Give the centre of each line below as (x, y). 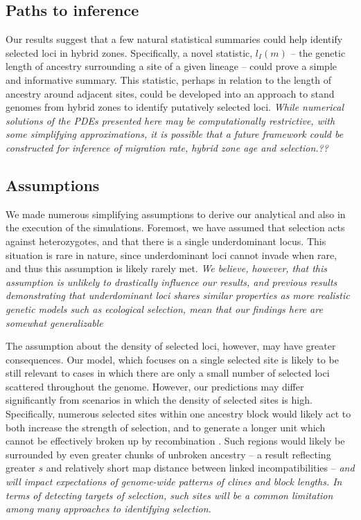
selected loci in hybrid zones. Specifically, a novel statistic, (129, 52)
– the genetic (318, 52)
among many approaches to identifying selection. (108, 509)
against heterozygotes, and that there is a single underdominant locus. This (166, 241)
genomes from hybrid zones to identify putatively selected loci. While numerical (175, 107)
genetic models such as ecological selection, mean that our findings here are (164, 308)
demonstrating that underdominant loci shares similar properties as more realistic (178, 295)
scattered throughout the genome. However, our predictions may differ (155, 386)
